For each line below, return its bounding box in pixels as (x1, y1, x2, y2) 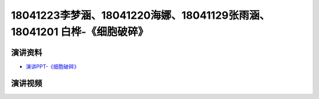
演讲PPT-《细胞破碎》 (25, 63, 80, 70)
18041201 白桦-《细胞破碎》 (11, 25, 149, 38)
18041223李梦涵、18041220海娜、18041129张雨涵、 (11, 9, 270, 22)
